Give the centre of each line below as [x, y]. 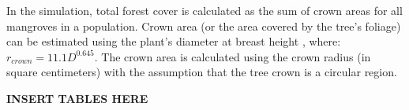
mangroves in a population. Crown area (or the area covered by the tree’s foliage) [204, 26]
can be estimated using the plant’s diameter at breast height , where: [174, 41]
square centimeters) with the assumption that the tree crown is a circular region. [202, 72]
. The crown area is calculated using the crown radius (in [233, 56]
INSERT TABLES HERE [77, 98]
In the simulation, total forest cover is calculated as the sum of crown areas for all [204, 10]
